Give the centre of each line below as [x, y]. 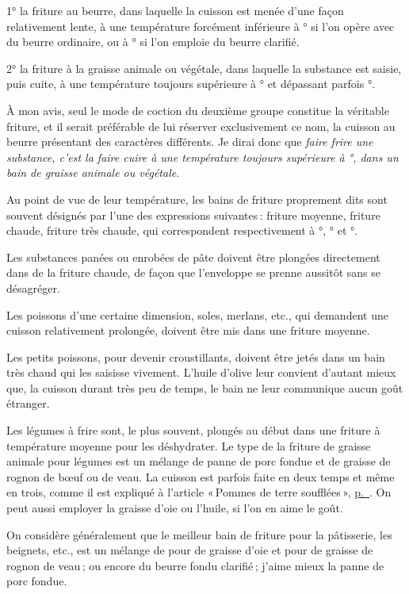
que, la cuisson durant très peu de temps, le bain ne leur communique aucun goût [205, 387]
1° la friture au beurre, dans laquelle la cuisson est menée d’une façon [175, 10]
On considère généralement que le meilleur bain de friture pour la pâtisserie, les [199, 534]
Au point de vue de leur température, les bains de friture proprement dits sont [197, 199]
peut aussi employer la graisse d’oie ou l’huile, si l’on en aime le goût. [175, 508]
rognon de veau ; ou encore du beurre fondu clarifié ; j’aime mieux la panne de [195, 565]
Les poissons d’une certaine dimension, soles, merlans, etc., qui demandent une [197, 314]
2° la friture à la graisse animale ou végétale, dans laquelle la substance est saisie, [204, 68]
